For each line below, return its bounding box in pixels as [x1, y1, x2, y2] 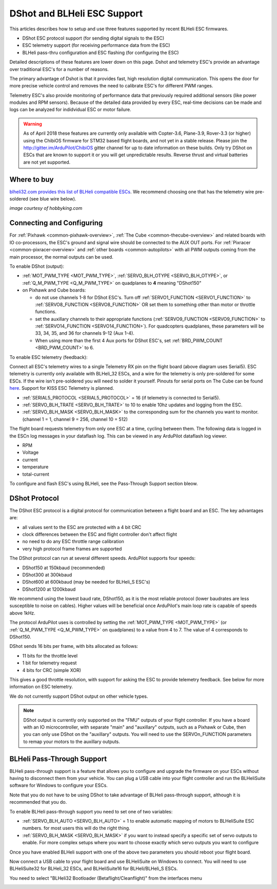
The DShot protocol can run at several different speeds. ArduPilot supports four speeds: [9, 555, 196, 561]
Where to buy [9, 175, 54, 184]
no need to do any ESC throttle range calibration [22, 538, 124, 545]
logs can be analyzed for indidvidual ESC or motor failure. [9, 106, 132, 113]
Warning [23, 121, 42, 127]
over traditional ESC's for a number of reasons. [9, 66, 109, 72]
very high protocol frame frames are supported [22, 546, 122, 552]
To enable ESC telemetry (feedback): [9, 354, 88, 360]
